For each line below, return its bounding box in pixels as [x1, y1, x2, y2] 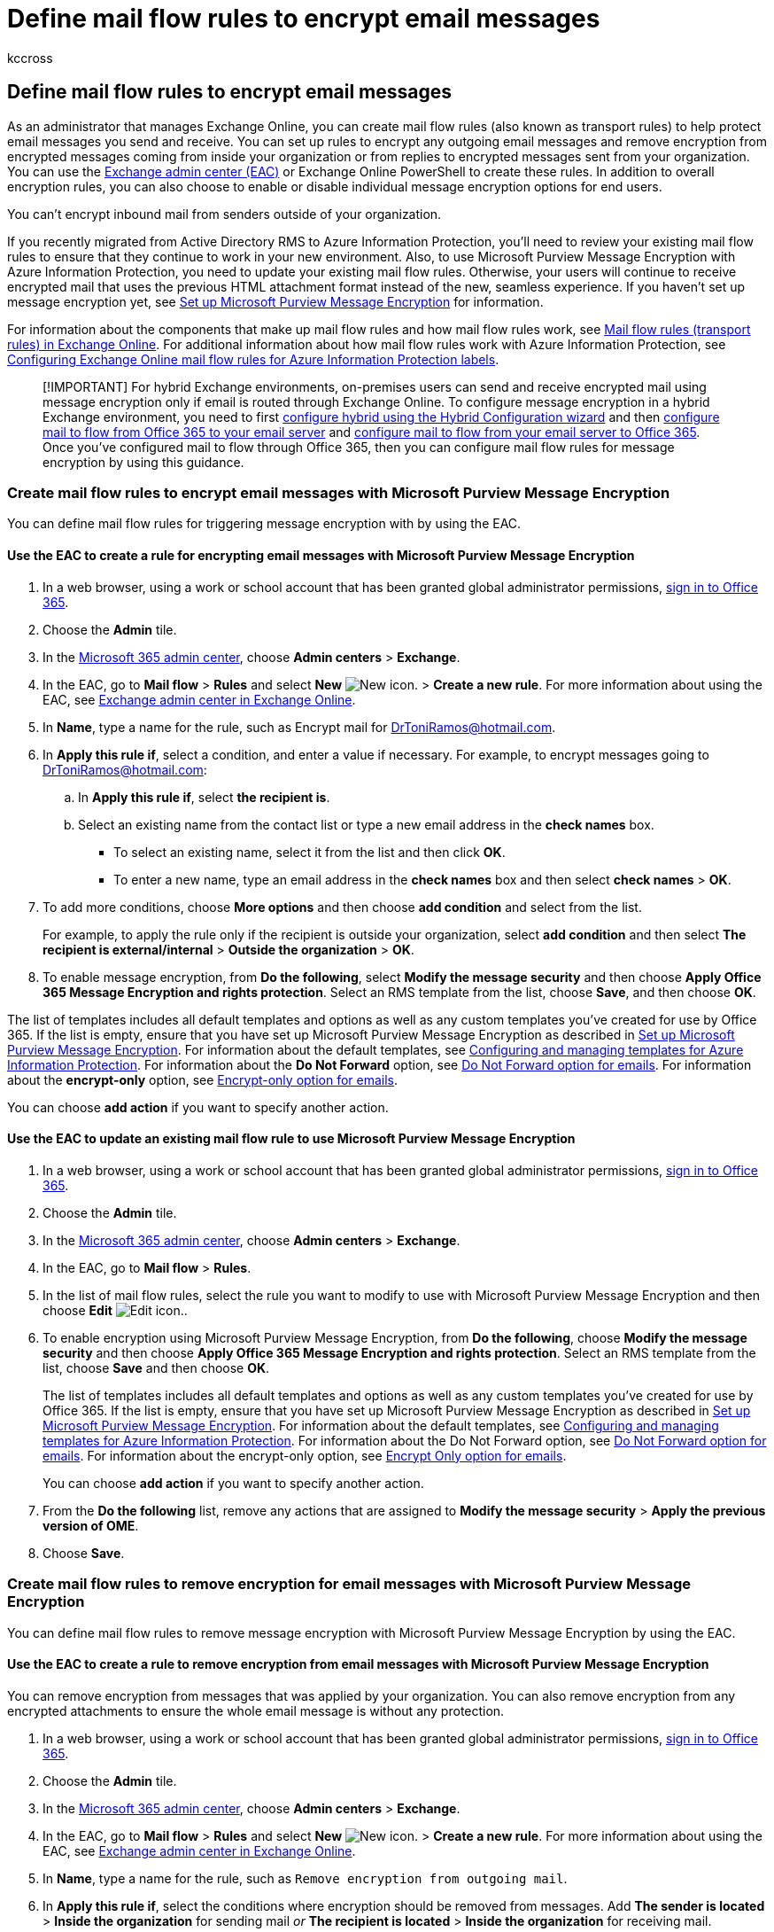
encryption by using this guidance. [43, 454, 244, 470]
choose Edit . [43, 1302, 188, 1318]
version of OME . [43, 1517, 139, 1533]
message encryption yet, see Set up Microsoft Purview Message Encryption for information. [7, 293, 544, 309]
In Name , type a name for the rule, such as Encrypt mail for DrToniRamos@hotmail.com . [43, 719, 556, 735]
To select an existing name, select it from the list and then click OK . [113, 844, 506, 860]
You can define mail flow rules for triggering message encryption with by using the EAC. [7, 516, 522, 532]
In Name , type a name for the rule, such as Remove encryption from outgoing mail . [43, 1870, 568, 1886]
